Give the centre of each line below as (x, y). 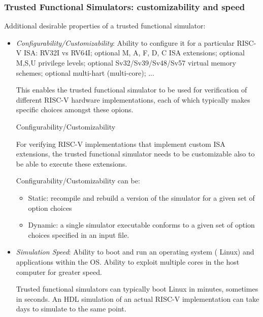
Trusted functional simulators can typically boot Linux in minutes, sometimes (137, 289)
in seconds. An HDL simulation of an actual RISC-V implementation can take (138, 298)
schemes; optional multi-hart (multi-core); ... (85, 72)
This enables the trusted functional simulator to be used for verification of (131, 90)
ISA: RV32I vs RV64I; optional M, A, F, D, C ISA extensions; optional (134, 53)
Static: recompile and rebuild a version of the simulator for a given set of (141, 197)
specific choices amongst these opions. (75, 109)
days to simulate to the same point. (71, 309)
